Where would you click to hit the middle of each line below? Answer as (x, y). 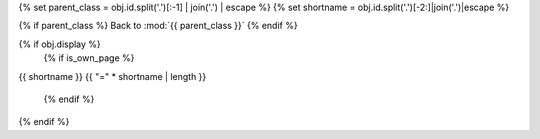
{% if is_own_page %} (89, 58)
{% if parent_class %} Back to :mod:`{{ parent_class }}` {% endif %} (158, 26)
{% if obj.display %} (60, 44)
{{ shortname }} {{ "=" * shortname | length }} (112, 76)
